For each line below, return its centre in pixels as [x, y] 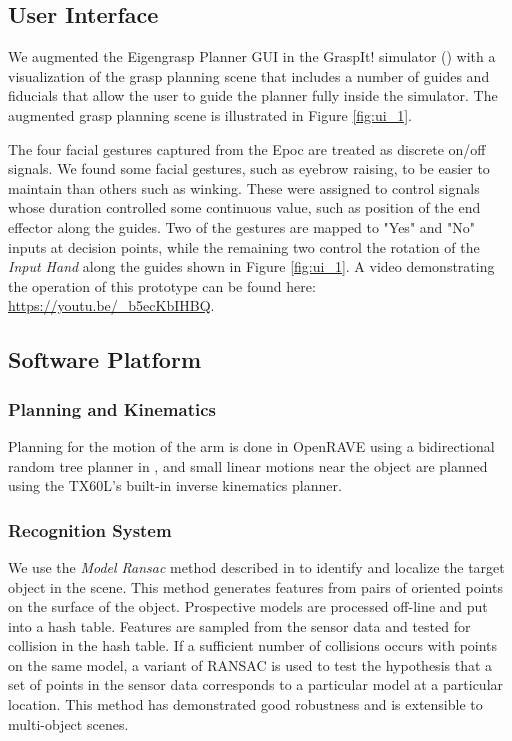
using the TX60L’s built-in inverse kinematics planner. [175, 485]
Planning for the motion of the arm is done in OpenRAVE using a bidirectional [251, 445]
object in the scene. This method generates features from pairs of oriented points [255, 586]
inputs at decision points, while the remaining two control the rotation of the [244, 246]
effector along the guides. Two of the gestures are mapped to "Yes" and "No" [241, 226]
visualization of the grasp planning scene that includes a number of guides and [249, 75]
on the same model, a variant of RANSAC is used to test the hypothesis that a [250, 664]
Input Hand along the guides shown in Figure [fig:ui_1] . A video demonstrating [251, 266]
